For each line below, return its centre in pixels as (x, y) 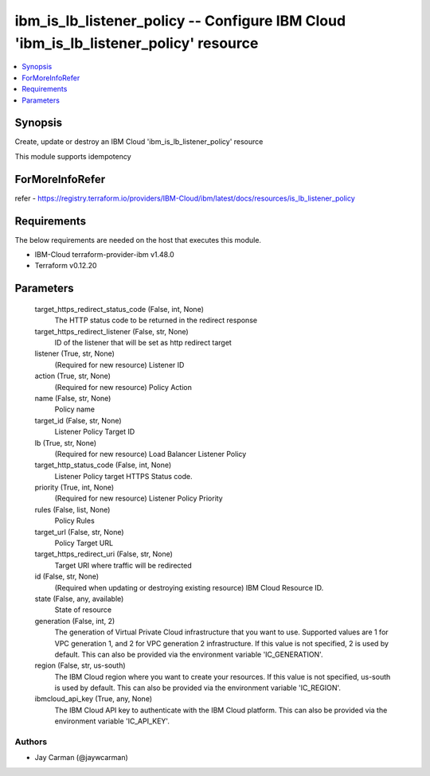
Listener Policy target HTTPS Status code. (123, 476)
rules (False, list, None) (72, 509)
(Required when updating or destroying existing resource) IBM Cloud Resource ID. (189, 587)
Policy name (75, 409)
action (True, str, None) (73, 376)
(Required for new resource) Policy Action (123, 387)
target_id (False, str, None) (78, 420)
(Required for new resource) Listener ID (119, 365)
